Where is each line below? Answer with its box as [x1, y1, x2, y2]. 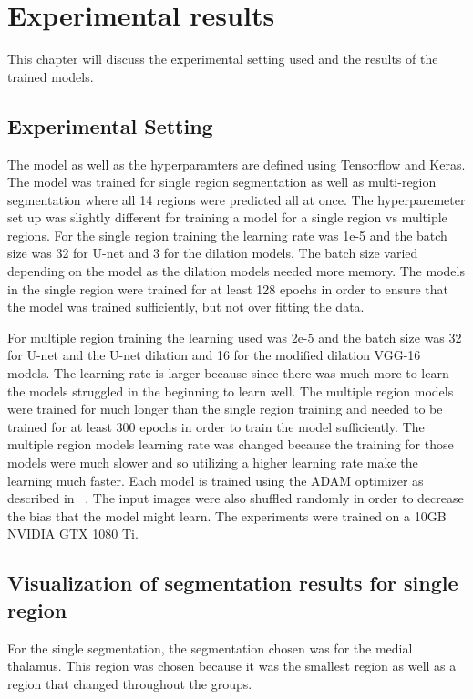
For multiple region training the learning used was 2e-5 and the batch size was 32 [7, 327, 462, 346]
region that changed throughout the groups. [7, 673, 252, 693]
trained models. [7, 67, 94, 86]
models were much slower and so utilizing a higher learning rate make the [7, 453, 418, 472]
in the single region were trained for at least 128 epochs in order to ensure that [7, 279, 448, 298]
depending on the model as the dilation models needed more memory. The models [7, 262, 465, 281]
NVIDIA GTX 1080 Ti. [7, 524, 139, 543]
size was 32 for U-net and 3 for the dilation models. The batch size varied [7, 243, 418, 262]
